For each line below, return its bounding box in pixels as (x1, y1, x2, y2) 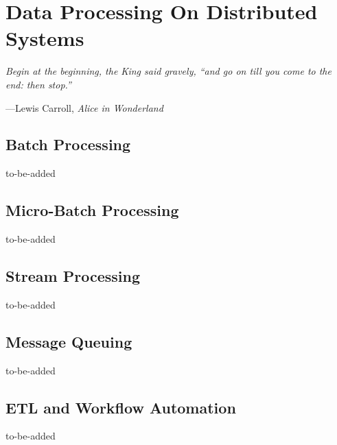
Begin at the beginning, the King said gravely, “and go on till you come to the (5, 64, 332, 78)
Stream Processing (5, 265, 140, 287)
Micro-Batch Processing (5, 200, 179, 221)
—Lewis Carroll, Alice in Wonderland (5, 100, 163, 115)
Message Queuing (5, 330, 132, 352)
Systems (5, 24, 84, 52)
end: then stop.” (5, 77, 71, 91)
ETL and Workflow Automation (5, 396, 236, 418)
